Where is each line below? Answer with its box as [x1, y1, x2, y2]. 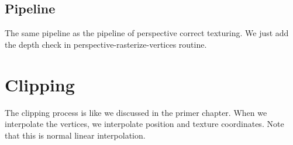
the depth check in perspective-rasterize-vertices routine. [5, 38, 207, 50]
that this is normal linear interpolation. [5, 129, 146, 141]
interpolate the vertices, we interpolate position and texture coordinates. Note [5, 118, 284, 130]
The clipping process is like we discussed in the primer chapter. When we [5, 106, 267, 118]
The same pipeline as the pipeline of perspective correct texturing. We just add [5, 27, 289, 39]
